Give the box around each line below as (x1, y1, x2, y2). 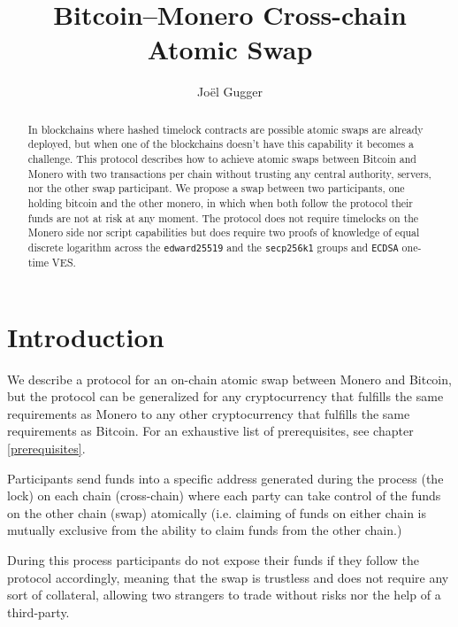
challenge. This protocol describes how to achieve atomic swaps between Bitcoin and (27, 151, 416, 166)
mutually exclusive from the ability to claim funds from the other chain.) (7, 521, 402, 539)
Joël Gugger (197, 82, 263, 101)
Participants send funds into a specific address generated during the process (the (7, 468, 444, 487)
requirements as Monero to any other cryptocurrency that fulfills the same (7, 404, 410, 422)
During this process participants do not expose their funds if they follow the (7, 551, 419, 569)
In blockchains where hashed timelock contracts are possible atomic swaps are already (27, 121, 424, 136)
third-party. (7, 602, 70, 621)
